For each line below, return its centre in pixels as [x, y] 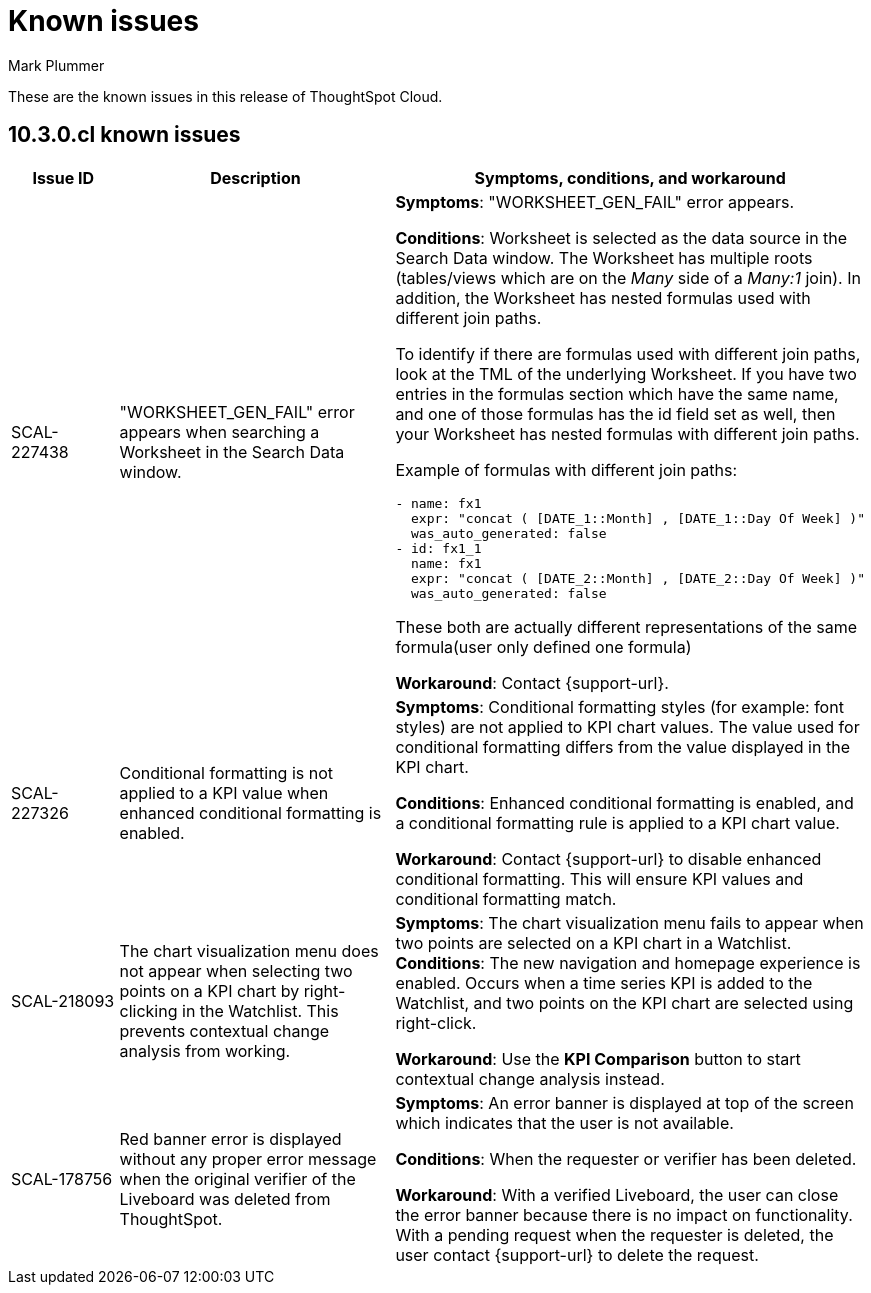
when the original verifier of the [237, 1178]
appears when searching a [219, 432]
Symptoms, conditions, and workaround [630, 177]
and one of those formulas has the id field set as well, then [615, 413]
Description [255, 177]
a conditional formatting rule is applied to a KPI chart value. [617, 822]
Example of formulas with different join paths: [566, 469]
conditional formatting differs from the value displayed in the [622, 746]
